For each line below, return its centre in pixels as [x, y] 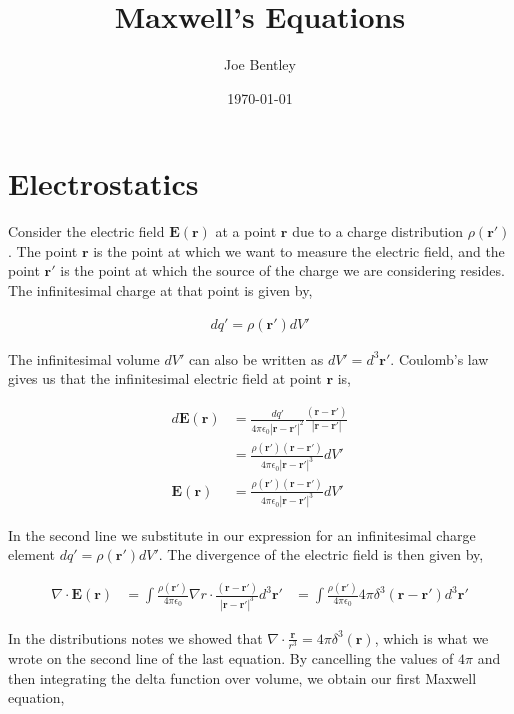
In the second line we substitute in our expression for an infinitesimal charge [242, 534]
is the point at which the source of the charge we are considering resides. [282, 270]
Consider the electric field [86, 231]
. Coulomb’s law [439, 358]
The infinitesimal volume [84, 358]
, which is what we [431, 637]
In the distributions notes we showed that [135, 637]
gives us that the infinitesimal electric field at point [165, 378]
